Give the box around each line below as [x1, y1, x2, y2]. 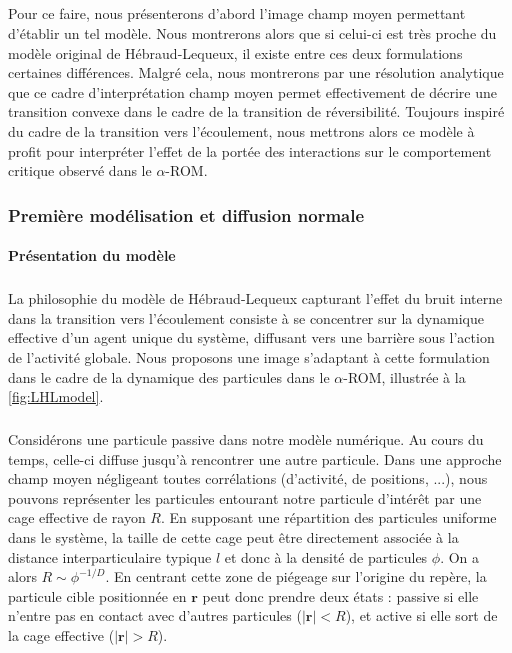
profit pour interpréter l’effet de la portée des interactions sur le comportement [8, 140, 492, 161]
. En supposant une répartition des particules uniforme [160, 507, 497, 528]
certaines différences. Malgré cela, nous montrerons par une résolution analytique [8, 62, 504, 83]
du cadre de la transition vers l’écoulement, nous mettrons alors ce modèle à [8, 120, 475, 141]
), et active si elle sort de [345, 605, 498, 626]
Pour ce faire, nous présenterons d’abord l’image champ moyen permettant [8, 3, 466, 24]
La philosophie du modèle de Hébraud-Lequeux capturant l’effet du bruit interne [8, 288, 503, 309]
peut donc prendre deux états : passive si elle [202, 585, 479, 606]
